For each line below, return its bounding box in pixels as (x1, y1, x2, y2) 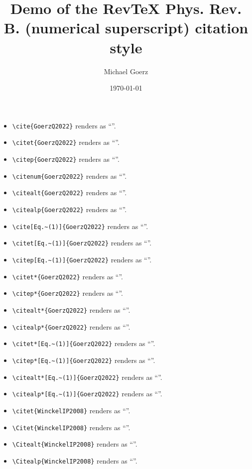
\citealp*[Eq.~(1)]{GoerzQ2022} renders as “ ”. (12, 388, 162, 399)
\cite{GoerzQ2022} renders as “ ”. (12, 120, 116, 130)
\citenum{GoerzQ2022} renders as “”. (12, 170, 127, 181)
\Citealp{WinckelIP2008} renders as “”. (12, 455, 137, 466)
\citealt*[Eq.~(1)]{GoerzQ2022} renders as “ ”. (12, 371, 162, 382)
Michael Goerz (104, 66, 148, 76)
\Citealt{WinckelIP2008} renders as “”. (12, 439, 137, 449)
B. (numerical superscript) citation (3, 17, 249, 38)
